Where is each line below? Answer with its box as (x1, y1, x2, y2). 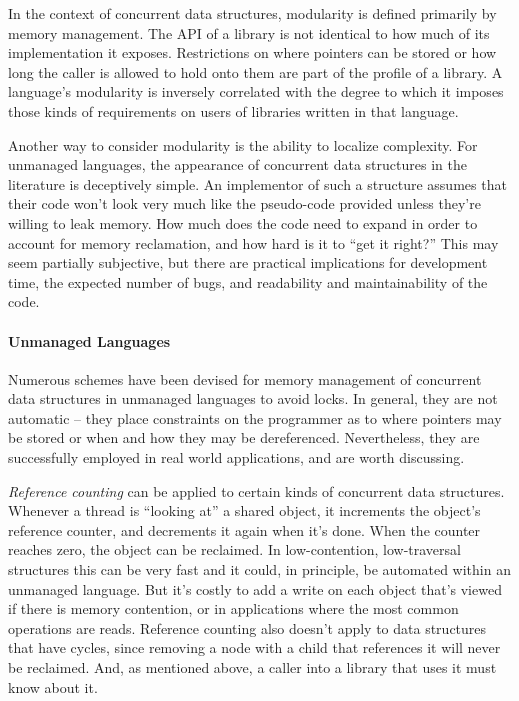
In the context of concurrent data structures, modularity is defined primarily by (8, 3, 497, 23)
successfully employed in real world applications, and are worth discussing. (8, 447, 465, 468)
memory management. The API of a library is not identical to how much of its (8, 22, 490, 43)
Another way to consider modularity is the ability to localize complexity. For (8, 134, 478, 155)
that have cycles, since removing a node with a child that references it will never (8, 637, 501, 658)
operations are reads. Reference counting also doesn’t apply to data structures (8, 617, 487, 638)
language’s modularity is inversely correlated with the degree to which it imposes (8, 81, 504, 102)
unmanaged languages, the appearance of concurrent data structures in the (8, 154, 467, 175)
